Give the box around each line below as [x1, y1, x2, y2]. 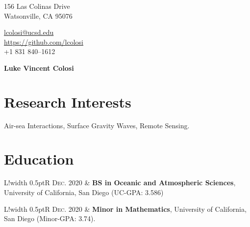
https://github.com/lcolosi [4, 36, 83, 47]
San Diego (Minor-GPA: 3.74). [4, 213, 96, 224]
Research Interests [4, 91, 131, 112]
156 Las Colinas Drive [4, 1, 70, 11]
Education [4, 149, 74, 169]
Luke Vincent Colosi [4, 62, 74, 73]
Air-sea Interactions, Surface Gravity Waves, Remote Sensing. [4, 120, 190, 130]
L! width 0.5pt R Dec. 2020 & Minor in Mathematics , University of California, [4, 203, 247, 214]
